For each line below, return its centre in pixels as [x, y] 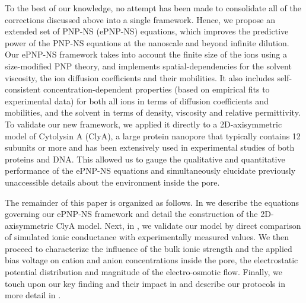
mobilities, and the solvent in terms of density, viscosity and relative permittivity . [153, 112]
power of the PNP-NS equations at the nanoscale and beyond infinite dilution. [147, 42]
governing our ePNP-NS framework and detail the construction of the [131, 214]
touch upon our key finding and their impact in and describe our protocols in [145, 283]
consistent [23, 89]
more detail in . [33, 295]
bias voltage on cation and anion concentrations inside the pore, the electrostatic [152, 260]
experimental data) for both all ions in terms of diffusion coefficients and [137, 101]
